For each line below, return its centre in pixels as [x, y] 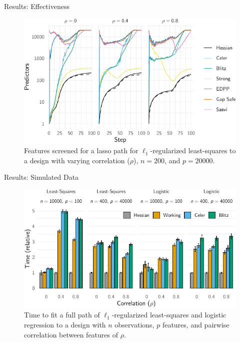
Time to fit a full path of [62, 315]
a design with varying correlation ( [77, 160]
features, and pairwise [196, 324]
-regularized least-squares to [193, 150]
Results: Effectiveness [37, 6]
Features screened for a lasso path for [81, 150]
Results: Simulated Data [41, 177]
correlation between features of [71, 334]
